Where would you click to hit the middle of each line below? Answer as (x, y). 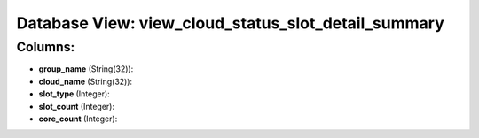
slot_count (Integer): (77, 106)
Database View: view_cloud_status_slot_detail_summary (231, 23)
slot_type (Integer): (74, 94)
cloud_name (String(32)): (86, 81)
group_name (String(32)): (86, 69)
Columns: (46, 47)
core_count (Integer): (78, 119)
